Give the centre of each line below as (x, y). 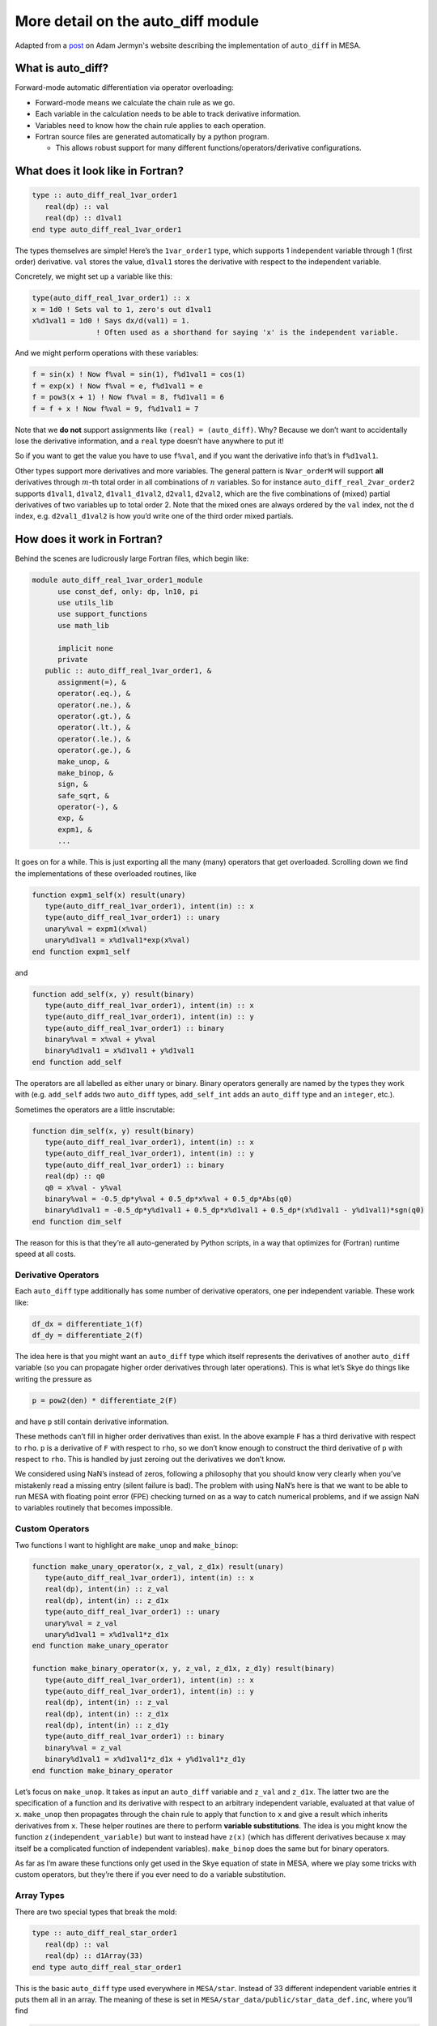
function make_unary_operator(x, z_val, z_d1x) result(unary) (158, 1567)
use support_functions (103, 614)
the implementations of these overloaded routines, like (106, 873)
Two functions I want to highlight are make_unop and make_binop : (127, 1545)
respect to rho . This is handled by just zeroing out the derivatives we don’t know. (151, 1459)
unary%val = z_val (81, 1623)
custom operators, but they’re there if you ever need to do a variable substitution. (151, 1874)
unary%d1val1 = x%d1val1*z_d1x (107, 1634)
